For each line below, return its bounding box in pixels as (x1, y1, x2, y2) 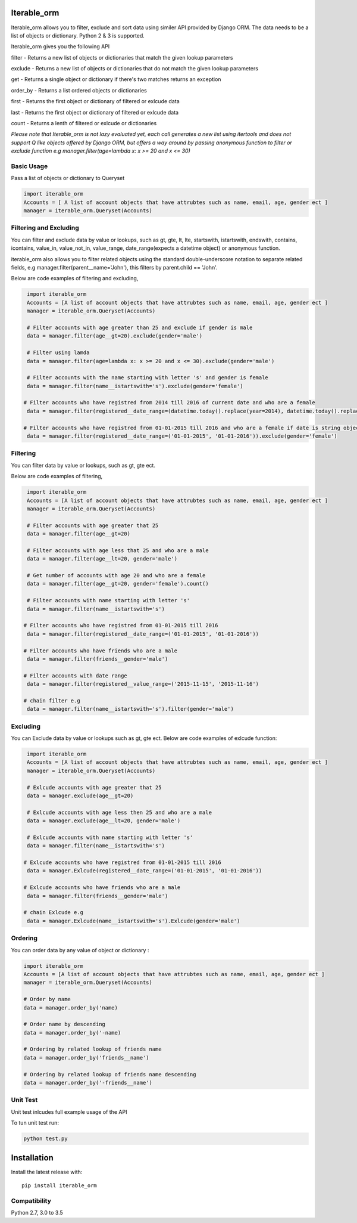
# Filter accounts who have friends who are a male (23, 647, 178, 654)
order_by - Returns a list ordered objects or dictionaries (11, 86, 147, 94)
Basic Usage (11, 162, 48, 170)
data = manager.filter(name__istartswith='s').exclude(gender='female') (27, 382, 243, 389)
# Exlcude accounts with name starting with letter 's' (27, 834, 193, 841)
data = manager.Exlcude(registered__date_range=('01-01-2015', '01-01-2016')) (27, 868, 262, 874)
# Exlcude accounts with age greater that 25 (27, 784, 162, 791)
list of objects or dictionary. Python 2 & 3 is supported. (11, 32, 145, 39)
